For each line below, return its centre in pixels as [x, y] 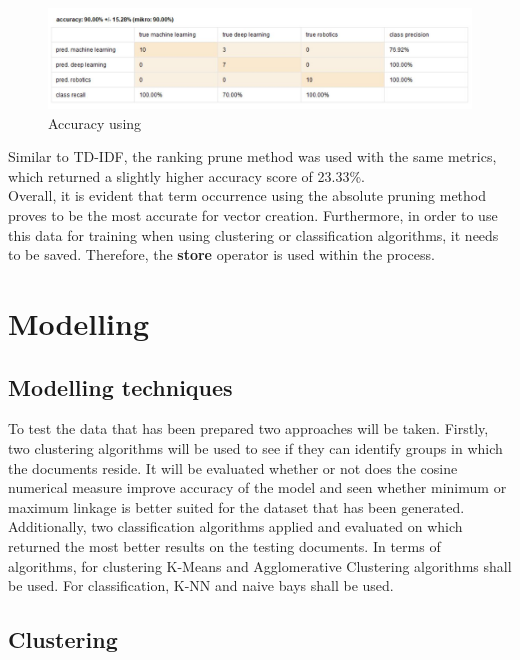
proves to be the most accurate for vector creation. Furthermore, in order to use [253, 215]
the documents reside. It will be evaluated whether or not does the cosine [233, 467]
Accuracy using [95, 122]
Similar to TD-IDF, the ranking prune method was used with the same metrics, [252, 156]
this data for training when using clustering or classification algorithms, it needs [253, 234]
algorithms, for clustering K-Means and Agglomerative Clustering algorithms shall [260, 565]
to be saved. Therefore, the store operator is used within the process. [221, 254]
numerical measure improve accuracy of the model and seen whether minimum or [257, 487]
